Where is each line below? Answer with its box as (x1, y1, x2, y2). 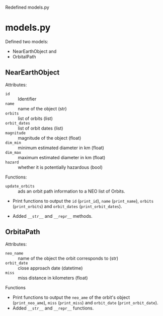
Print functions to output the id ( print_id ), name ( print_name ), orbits (12, 198, 154, 204)
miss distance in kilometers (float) (18, 275, 88, 281)
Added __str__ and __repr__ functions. (12, 305, 94, 311)
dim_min (5, 140, 22, 145)
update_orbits (5, 183, 35, 188)
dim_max (5, 150, 22, 155)
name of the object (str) (18, 105, 67, 111)
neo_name (5, 250, 24, 256)
